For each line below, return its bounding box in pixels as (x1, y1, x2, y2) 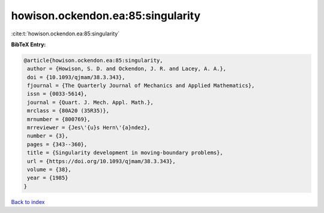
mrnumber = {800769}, (27, 116, 91, 122)
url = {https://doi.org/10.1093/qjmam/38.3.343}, (27, 158, 176, 164)
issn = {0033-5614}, (27, 91, 88, 97)
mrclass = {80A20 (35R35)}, (27, 107, 110, 114)
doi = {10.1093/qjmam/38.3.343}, (27, 74, 125, 80)
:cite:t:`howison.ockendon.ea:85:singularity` (11, 30, 120, 37)
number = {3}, (27, 133, 68, 139)
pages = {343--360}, (27, 141, 88, 148)
